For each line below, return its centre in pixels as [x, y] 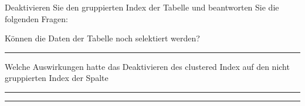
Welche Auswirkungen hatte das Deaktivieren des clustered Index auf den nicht [147, 66]
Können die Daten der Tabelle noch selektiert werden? [102, 38]
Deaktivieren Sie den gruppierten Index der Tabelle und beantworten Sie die [142, 7]
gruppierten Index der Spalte [57, 78]
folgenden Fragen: [36, 18]
